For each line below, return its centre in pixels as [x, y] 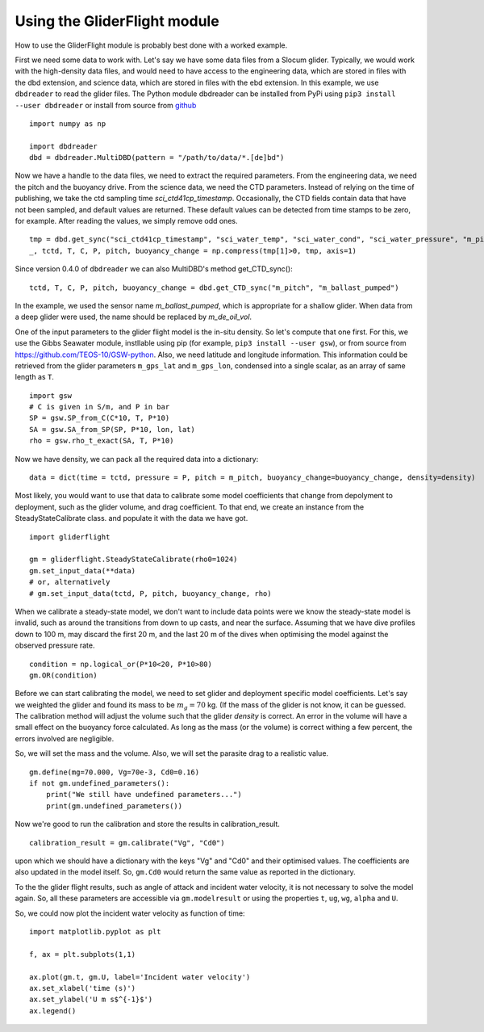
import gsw [51, 395]
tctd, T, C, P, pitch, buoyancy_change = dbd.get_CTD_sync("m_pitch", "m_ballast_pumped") [214, 287]
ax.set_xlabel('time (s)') [83, 988]
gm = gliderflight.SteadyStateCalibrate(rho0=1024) [134, 560]
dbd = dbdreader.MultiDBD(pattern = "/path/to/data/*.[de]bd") [157, 158]
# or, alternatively [70, 582]
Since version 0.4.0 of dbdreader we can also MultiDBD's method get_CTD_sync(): [154, 269]
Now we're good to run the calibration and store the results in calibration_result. [147, 824]
